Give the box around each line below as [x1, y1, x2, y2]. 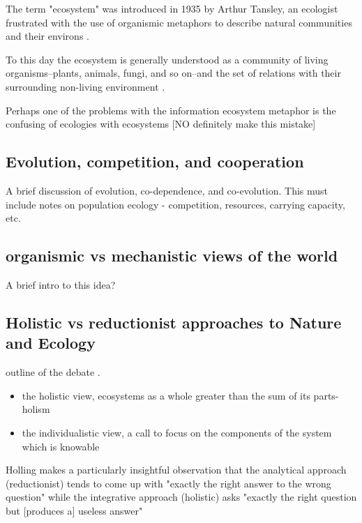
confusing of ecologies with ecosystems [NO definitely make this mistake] [6, 116, 316, 131]
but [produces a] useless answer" [6, 503, 143, 517]
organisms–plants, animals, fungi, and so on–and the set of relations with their [6, 66, 341, 80]
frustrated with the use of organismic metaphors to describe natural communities [6, 15, 352, 29]
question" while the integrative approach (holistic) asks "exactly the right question [6, 490, 357, 504]
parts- [313, 388, 339, 402]
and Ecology [6, 332, 96, 354]
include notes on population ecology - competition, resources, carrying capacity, [6, 197, 345, 211]
